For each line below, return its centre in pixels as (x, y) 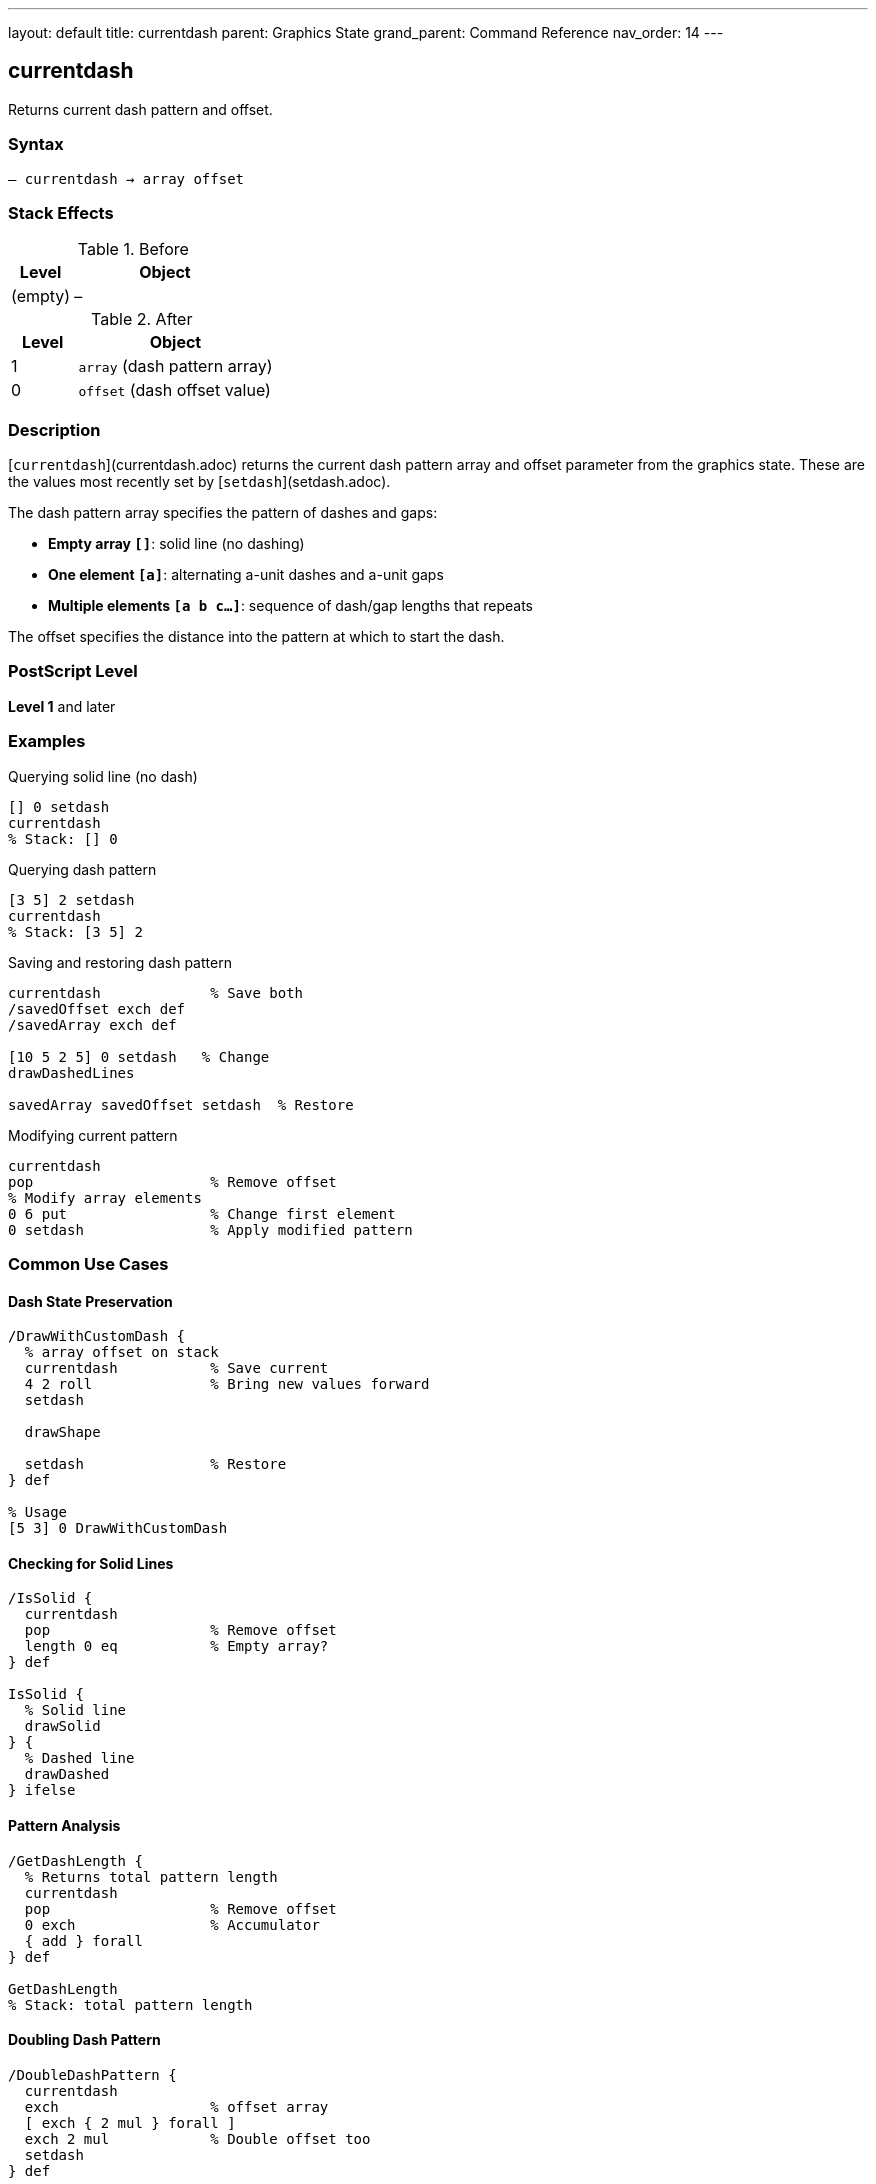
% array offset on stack (121, 1352)
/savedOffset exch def (97, 1008)
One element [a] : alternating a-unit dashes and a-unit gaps (246, 575)
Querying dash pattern (82, 869)
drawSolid (62, 1726)
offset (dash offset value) (174, 390)
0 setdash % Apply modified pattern (210, 1229)
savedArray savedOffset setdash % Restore (181, 1104)
